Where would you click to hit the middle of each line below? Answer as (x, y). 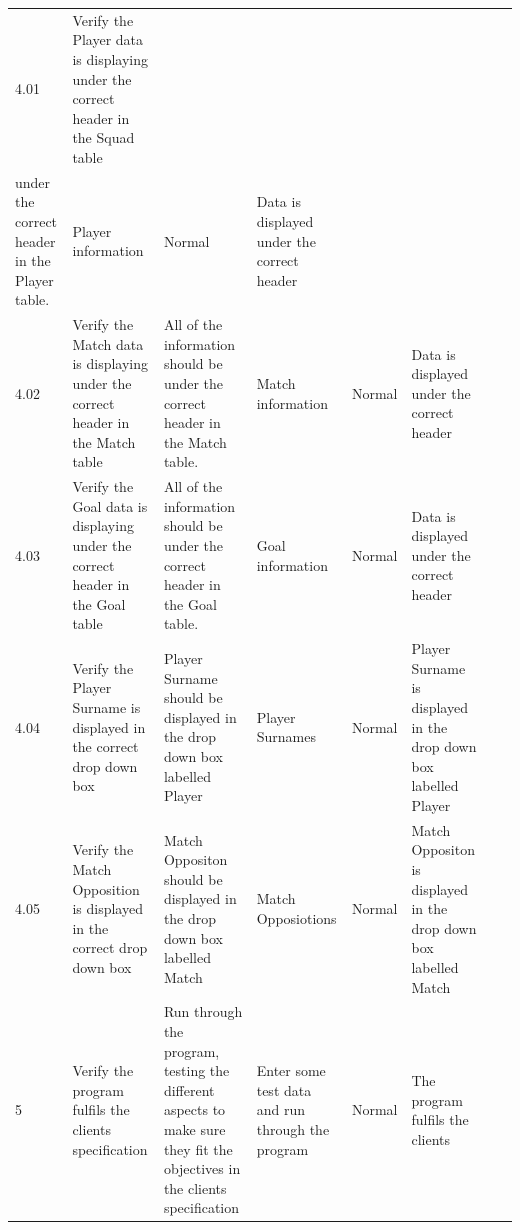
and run (280, 1109)
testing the (196, 1070)
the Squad (103, 137)
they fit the (198, 1148)
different (189, 1089)
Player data (108, 39)
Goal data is (110, 505)
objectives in (202, 1168)
